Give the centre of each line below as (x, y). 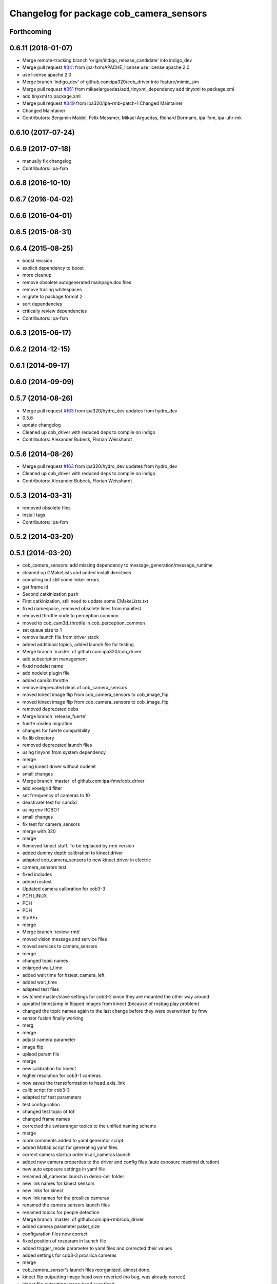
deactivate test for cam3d (50, 802)
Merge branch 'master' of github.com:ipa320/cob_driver (82, 652)
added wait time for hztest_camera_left (63, 975)
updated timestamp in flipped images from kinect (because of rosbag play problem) (111, 1004)
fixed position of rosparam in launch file (64, 1241)
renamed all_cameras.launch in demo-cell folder (73, 1176)
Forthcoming (31, 32)
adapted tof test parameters (52, 1097)
